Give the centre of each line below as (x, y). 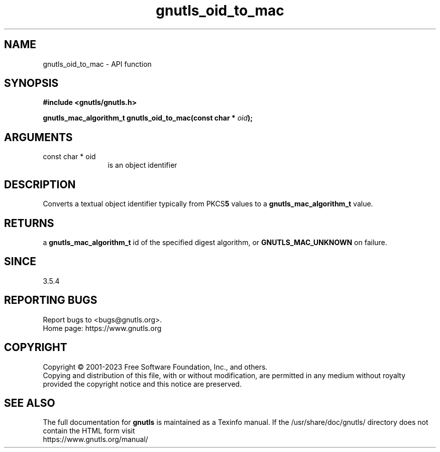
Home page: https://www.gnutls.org (102, 328)
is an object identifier (142, 165)
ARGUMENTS (38, 137)
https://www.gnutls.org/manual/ (95, 439)
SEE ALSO (30, 403)
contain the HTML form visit (89, 431)
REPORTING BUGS (51, 300)
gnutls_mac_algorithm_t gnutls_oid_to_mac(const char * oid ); (148, 118)
